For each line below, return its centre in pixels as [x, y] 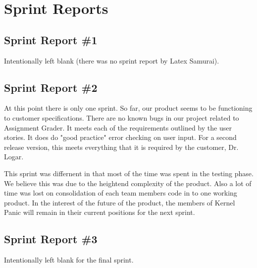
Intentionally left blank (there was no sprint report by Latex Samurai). [112, 60]
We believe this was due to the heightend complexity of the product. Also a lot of [128, 183]
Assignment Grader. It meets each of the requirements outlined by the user [118, 127]
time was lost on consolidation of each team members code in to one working [121, 193]
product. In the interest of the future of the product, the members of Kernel [120, 202]
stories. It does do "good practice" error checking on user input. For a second [120, 137]
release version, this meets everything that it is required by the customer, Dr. [121, 147]
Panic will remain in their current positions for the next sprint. [100, 212]
